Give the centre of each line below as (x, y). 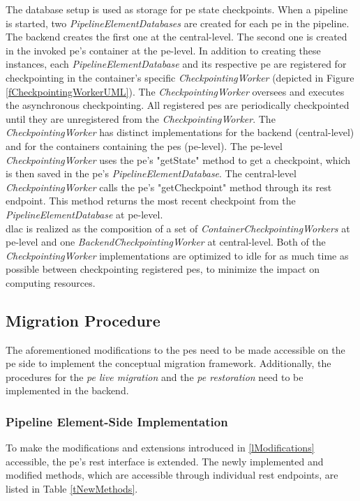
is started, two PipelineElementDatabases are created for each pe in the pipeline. (178, 23)
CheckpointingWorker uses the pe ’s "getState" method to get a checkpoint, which (178, 159)
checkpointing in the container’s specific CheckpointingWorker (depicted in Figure (180, 77)
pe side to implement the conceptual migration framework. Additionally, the (168, 363)
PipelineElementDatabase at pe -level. (84, 214)
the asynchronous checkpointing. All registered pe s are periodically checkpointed (178, 105)
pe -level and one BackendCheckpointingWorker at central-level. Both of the (166, 242)
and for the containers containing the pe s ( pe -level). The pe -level (144, 145)
